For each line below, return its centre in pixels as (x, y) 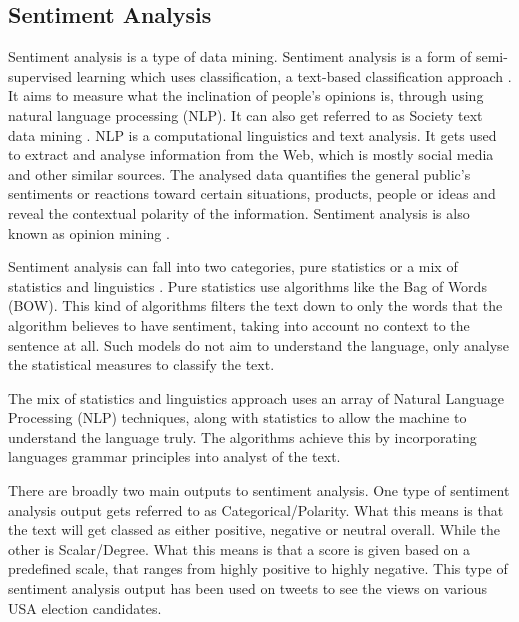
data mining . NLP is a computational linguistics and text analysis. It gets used (252, 134)
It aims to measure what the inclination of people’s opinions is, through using (246, 95)
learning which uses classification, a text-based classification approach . (294, 75)
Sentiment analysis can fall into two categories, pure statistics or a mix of (233, 266)
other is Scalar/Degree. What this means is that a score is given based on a (239, 548)
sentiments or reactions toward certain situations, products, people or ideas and (252, 193)
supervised (40, 75)
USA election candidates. (85, 607)
